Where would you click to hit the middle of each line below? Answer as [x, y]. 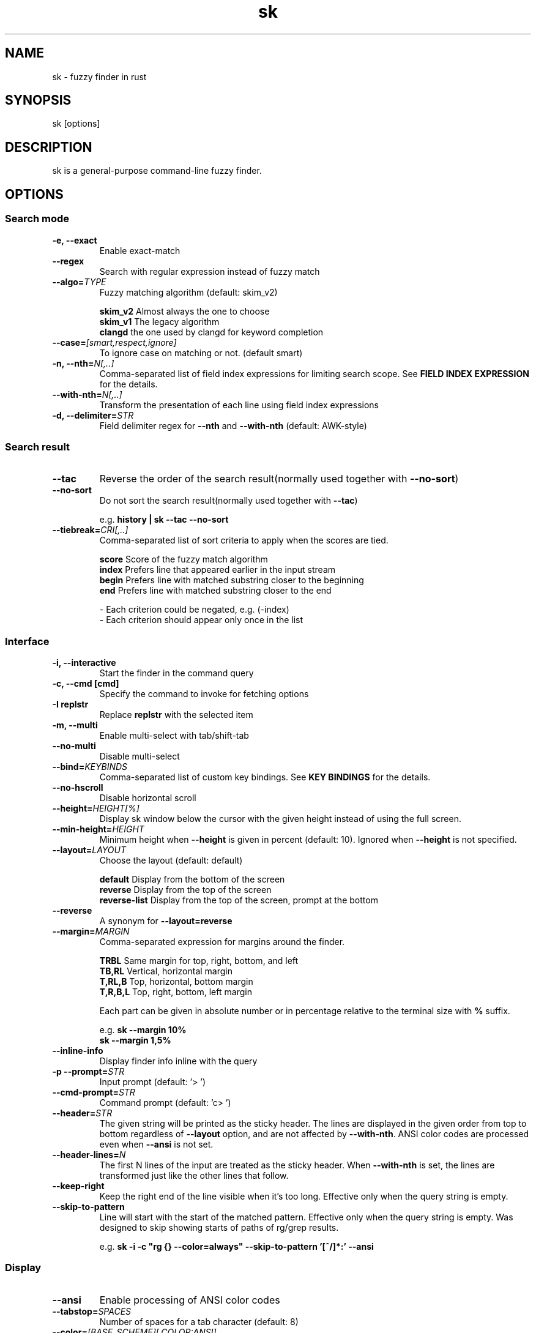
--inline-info [78, 1051]
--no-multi [74, 746]
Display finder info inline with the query [178, 1061]
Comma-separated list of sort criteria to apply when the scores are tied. [244, 540]
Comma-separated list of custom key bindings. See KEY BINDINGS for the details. [265, 777]
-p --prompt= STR [88, 1071]
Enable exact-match [140, 250]
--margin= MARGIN [91, 931]
